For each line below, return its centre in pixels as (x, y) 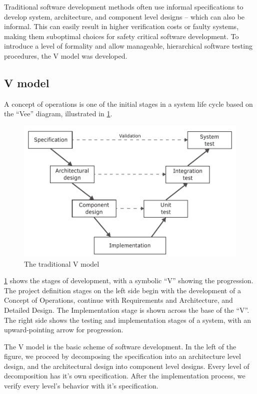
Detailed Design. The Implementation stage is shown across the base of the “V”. (127, 310)
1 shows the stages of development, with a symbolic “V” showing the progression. (129, 280)
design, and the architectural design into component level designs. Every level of (127, 366)
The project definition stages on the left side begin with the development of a (122, 290)
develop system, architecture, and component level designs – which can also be (124, 16)
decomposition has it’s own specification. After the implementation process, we (125, 376)
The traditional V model (62, 263)
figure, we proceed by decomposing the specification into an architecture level (122, 356)
